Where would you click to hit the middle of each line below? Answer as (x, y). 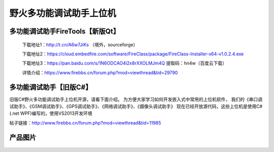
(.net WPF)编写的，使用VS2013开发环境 (51, 113)
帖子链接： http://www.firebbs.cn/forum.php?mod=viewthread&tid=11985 (85, 123)
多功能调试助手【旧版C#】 (51, 87)
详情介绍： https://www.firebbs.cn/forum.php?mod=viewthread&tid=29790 (100, 72)
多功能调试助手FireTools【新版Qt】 (65, 31)
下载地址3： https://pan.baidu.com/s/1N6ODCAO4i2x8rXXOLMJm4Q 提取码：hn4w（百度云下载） (125, 63)
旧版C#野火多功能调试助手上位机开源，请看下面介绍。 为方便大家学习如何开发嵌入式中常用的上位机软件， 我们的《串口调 (136, 99)
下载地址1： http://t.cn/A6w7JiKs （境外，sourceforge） (80, 44)
